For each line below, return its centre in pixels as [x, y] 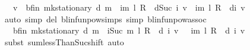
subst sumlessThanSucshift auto [64, 41]
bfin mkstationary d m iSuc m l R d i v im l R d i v [129, 30]
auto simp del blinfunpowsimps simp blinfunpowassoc [105, 19]
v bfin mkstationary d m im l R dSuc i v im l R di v [129, 7]
